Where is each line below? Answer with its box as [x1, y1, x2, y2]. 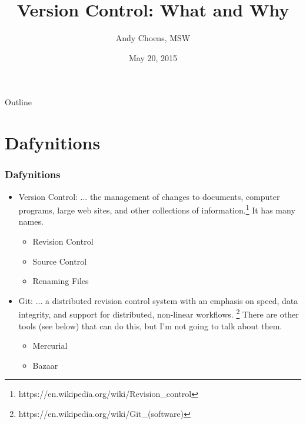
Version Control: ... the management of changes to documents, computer [18, 190, 280, 202]
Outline [5, 96, 32, 108]
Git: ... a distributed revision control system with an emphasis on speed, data [18, 294, 298, 306]
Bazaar [32, 359, 58, 371]
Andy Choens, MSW [115, 32, 191, 44]
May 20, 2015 [128, 51, 178, 64]
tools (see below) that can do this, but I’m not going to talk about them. [18, 319, 282, 332]
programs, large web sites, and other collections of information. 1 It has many [18, 202, 295, 216]
